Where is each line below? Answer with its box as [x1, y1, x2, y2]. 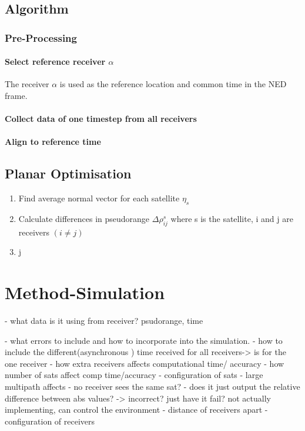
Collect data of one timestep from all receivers [5, 112, 197, 125]
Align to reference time [5, 135, 101, 148]
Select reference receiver [5, 55, 106, 68]
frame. [5, 89, 28, 102]
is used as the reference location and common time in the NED [59, 78, 287, 90]
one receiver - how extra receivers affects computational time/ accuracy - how [5, 357, 284, 369]
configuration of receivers [5, 415, 95, 427]
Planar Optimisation [5, 164, 132, 183]
